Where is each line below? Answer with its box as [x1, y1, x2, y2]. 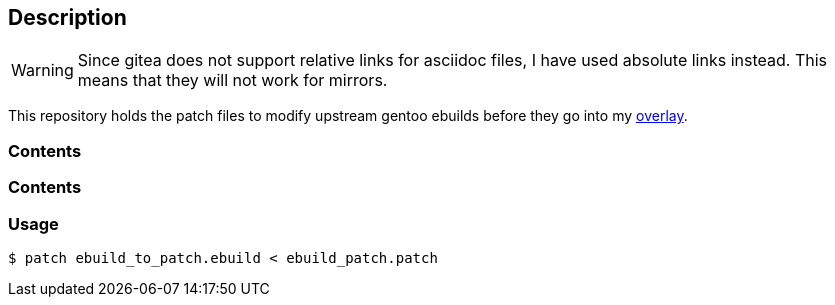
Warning [11, 60, 74, 81]
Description [8, 5, 127, 30]
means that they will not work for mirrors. [77, 70, 388, 91]
